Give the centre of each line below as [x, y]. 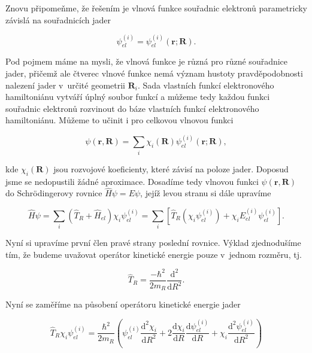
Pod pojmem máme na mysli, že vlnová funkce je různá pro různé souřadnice [147, 61]
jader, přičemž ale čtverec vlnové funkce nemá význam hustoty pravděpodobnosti [154, 73]
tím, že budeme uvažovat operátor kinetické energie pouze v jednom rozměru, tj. [154, 254]
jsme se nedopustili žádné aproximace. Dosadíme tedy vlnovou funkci [132, 181]
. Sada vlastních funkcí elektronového [206, 85]
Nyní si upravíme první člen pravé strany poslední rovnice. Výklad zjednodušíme [153, 243]
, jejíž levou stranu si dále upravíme [206, 193]
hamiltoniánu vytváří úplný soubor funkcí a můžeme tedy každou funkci [138, 97]
